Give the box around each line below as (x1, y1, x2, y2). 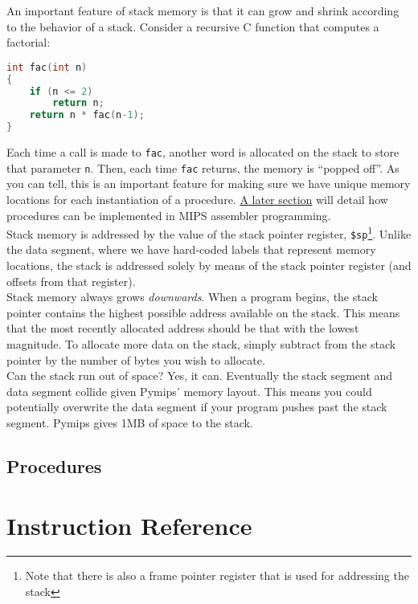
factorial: (6, 34, 51, 51)
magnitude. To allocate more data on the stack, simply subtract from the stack (6, 336, 396, 352)
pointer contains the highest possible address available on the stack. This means (6, 304, 400, 320)
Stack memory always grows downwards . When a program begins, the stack (6, 288, 378, 305)
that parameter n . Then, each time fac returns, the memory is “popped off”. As (6, 159, 400, 176)
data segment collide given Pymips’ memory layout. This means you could (6, 382, 372, 399)
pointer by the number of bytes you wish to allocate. (6, 351, 265, 368)
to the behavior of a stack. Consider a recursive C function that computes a (6, 18, 379, 35)
